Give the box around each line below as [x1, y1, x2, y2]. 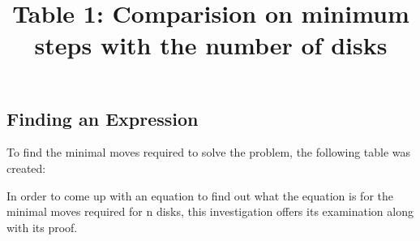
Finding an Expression [6, 105, 199, 131]
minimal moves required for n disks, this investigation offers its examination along [6, 203, 414, 220]
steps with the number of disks [34, 28, 388, 62]
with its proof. [6, 218, 78, 235]
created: [6, 159, 46, 176]
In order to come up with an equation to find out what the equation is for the [6, 187, 393, 204]
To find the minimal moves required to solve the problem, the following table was [6, 144, 411, 161]
